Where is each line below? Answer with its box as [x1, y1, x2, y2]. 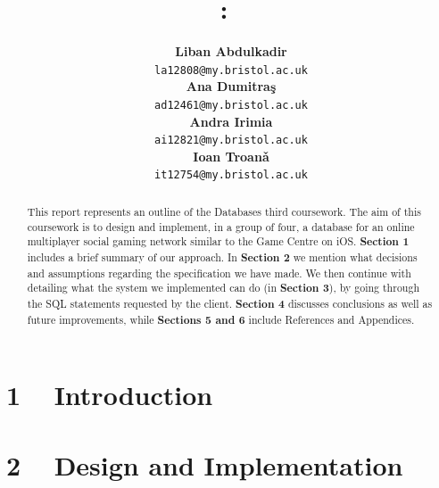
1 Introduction [6, 376, 213, 413]
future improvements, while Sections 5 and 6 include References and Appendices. [27, 311, 415, 327]
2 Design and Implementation [6, 446, 403, 483]
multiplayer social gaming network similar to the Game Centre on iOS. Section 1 [27, 234, 410, 250]
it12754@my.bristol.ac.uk [154, 169, 308, 182]
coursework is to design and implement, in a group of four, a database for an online [27, 219, 415, 234]
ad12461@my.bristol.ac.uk [154, 98, 308, 112]
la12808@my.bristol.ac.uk [154, 63, 308, 77]
